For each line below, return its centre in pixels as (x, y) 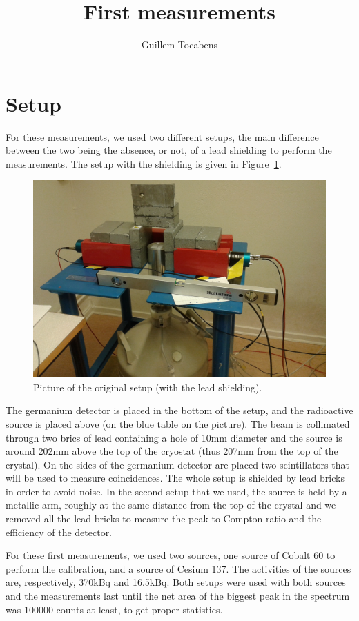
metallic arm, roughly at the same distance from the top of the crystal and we (171, 505)
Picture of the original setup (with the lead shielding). (148, 387)
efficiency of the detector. (59, 532)
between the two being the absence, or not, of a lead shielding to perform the (169, 150)
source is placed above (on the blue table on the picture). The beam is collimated (178, 423)
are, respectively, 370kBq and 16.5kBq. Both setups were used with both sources (176, 582)
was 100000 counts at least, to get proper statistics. (114, 609)
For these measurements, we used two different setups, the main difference (162, 136)
